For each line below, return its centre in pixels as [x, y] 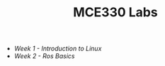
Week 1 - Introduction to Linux [58, 49]
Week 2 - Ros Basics [44, 56]
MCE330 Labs [115, 12]
